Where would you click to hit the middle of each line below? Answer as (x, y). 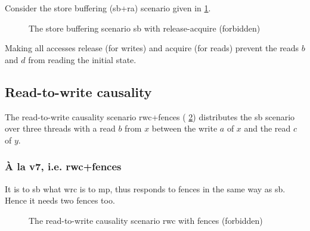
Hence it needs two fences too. (60, 200)
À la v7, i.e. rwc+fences (63, 166)
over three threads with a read (60, 128)
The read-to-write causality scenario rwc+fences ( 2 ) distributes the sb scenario (150, 116)
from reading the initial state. (82, 59)
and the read (267, 128)
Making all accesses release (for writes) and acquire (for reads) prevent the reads (152, 48)
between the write (185, 128)
